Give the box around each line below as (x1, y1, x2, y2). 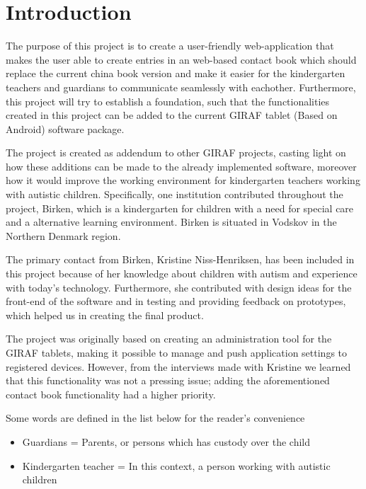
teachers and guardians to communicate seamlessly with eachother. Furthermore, (6, 79, 356, 94)
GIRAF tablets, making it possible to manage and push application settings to (6, 345, 348, 359)
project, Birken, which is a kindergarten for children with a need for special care (6, 200, 354, 215)
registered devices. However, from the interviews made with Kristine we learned (6, 359, 351, 374)
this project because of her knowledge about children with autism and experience (6, 266, 358, 281)
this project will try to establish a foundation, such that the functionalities (6, 93, 330, 108)
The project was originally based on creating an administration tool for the (6, 331, 332, 346)
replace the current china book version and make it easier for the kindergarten (6, 66, 345, 81)
